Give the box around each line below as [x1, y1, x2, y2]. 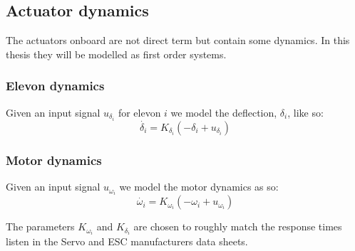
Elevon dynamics [6, 77, 105, 95]
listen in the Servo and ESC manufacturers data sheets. [6, 234, 248, 249]
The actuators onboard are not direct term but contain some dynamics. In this [6, 33, 350, 48]
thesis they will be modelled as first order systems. [6, 46, 227, 61]
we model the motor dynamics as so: [119, 179, 279, 194]
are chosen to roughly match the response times [133, 219, 342, 234]
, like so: [287, 105, 324, 119]
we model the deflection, [170, 105, 277, 119]
